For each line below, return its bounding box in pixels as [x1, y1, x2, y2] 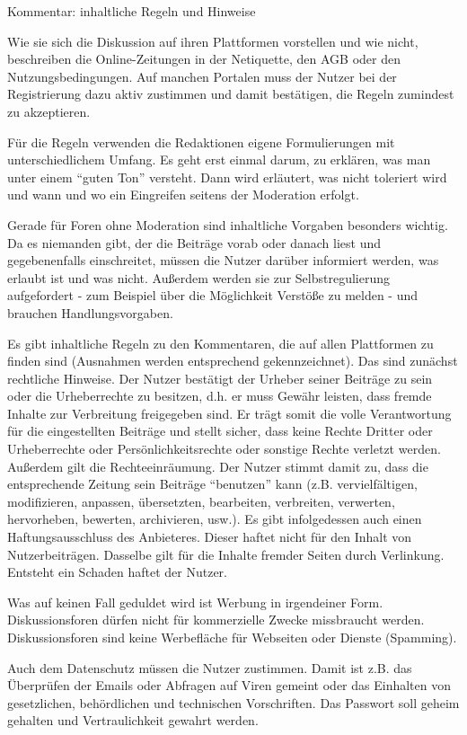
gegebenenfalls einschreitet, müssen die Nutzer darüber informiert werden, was [7, 251, 439, 270]
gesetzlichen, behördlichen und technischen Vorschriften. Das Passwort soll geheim [7, 693, 460, 712]
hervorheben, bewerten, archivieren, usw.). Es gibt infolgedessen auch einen [7, 509, 422, 528]
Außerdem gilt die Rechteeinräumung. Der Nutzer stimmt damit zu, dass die [7, 456, 428, 475]
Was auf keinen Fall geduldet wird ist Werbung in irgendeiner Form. [7, 592, 383, 611]
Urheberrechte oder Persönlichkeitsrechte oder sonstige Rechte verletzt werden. [7, 439, 441, 458]
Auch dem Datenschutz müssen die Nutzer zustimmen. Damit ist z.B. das [7, 658, 412, 677]
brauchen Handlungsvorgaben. [7, 303, 173, 322]
